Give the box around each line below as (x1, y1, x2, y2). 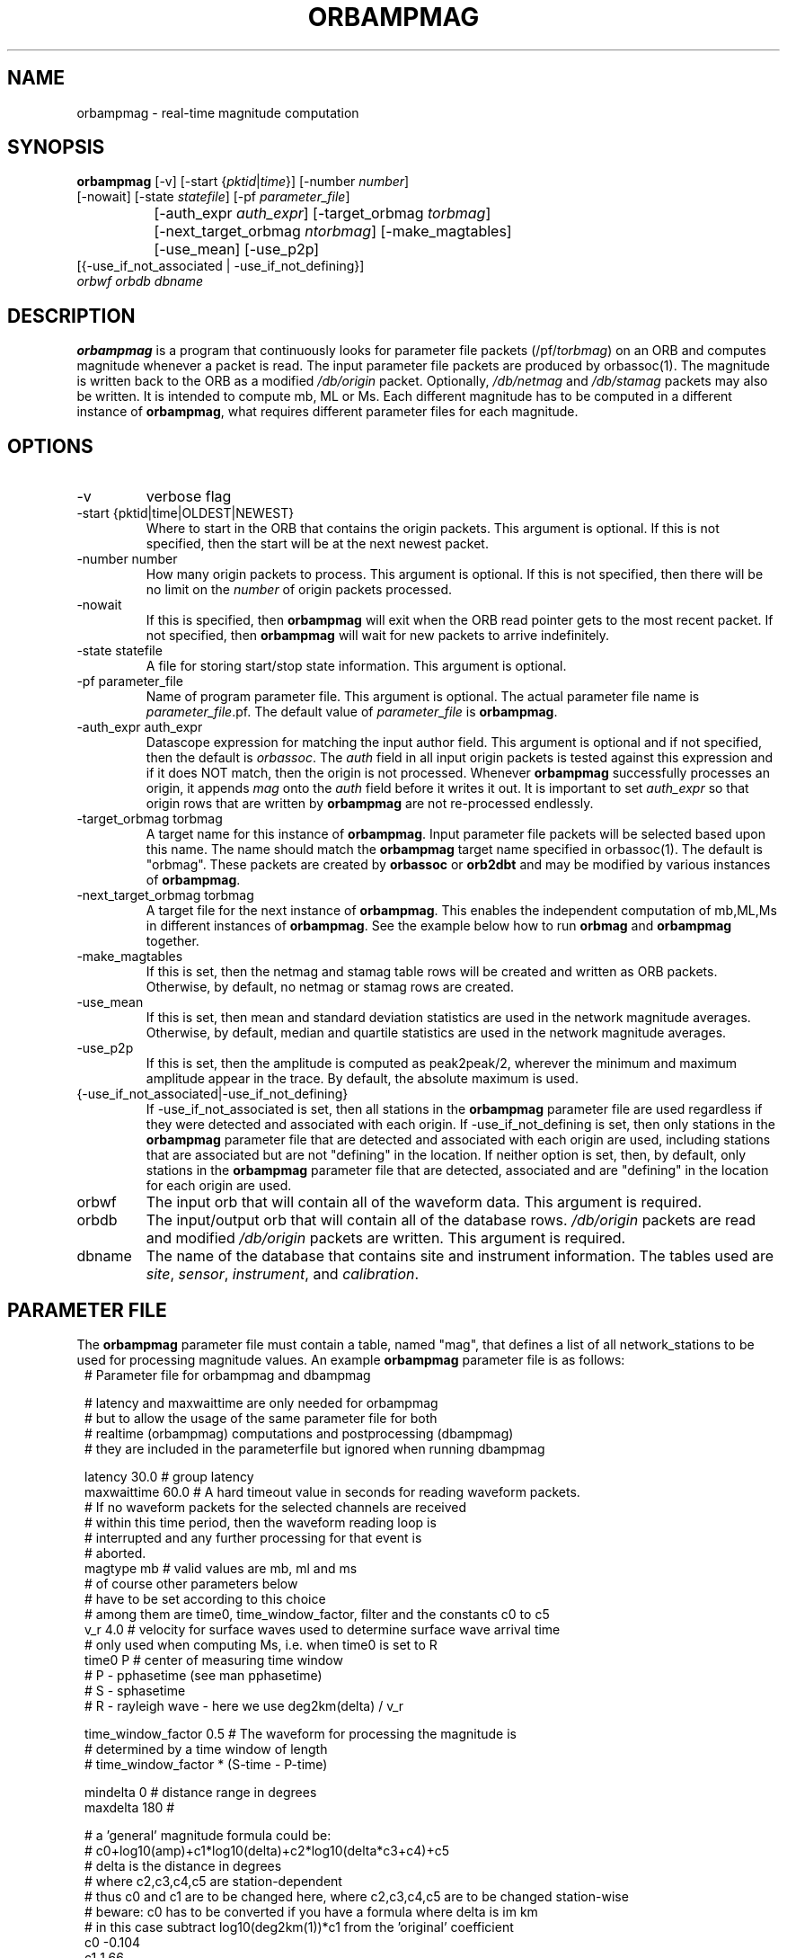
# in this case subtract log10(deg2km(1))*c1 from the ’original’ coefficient (84, 1918, 514, 1935)
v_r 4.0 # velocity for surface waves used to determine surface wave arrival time (84, 1621, 561, 1637)
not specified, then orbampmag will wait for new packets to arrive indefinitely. (146, 627, 610, 644)
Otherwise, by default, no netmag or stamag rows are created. (146, 979, 515, 995)
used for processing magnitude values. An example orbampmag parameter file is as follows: (76, 1351, 625, 1367)
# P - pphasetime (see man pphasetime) (84, 1667, 323, 1683)
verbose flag (146, 487, 232, 506)
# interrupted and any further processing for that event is (84, 1529, 422, 1545)
